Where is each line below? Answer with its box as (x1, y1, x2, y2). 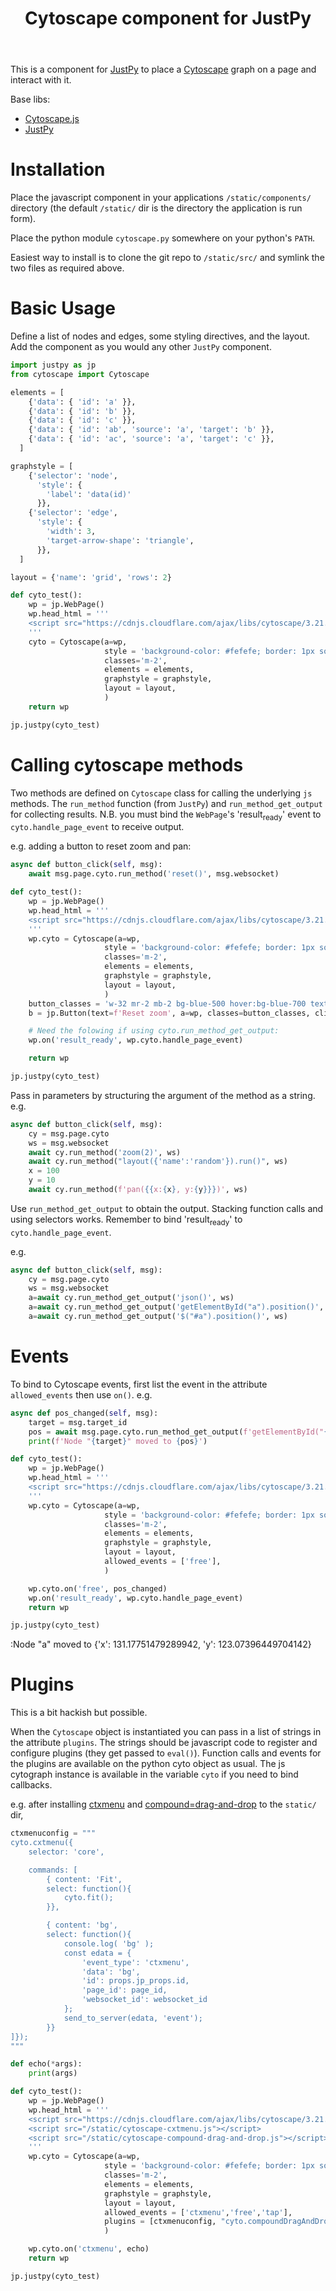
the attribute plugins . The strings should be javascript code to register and (10, 1737, 318, 1749)
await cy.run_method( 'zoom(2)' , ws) (28, 1147, 182, 1157)
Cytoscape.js (24, 113, 80, 125)
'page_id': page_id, (81, 1985, 168, 1996)
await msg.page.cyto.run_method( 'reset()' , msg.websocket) (28, 869, 280, 879)
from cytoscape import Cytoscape (10, 369, 150, 379)
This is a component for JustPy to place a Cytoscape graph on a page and (10, 63, 317, 76)
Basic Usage (10, 297, 116, 320)
